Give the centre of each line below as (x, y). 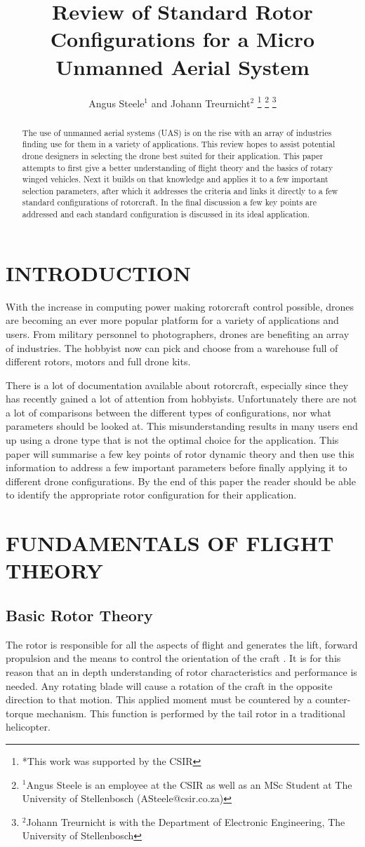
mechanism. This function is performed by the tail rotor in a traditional (191, 713)
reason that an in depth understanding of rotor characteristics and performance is (181, 672)
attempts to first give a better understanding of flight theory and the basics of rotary (178, 167)
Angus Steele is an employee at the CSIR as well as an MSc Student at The (189, 784)
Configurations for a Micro (182, 39)
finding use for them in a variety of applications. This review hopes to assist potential (179, 144)
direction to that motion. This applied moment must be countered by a (159, 699)
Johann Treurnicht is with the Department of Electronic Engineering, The (186, 821)
